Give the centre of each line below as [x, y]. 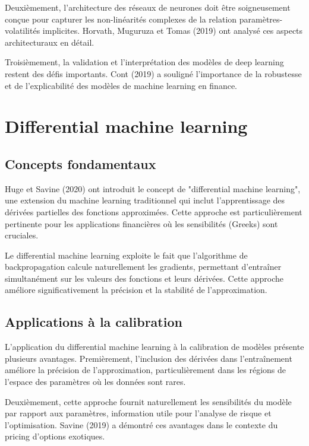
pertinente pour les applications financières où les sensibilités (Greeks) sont [141, 223]
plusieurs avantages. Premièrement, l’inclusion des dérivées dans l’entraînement [149, 358]
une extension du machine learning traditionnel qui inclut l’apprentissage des [145, 200]
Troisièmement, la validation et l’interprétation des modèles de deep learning [144, 62]
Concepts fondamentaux [81, 163]
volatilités [23, 31]
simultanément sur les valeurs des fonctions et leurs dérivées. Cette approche [144, 278]
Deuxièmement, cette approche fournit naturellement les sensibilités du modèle [148, 401]
